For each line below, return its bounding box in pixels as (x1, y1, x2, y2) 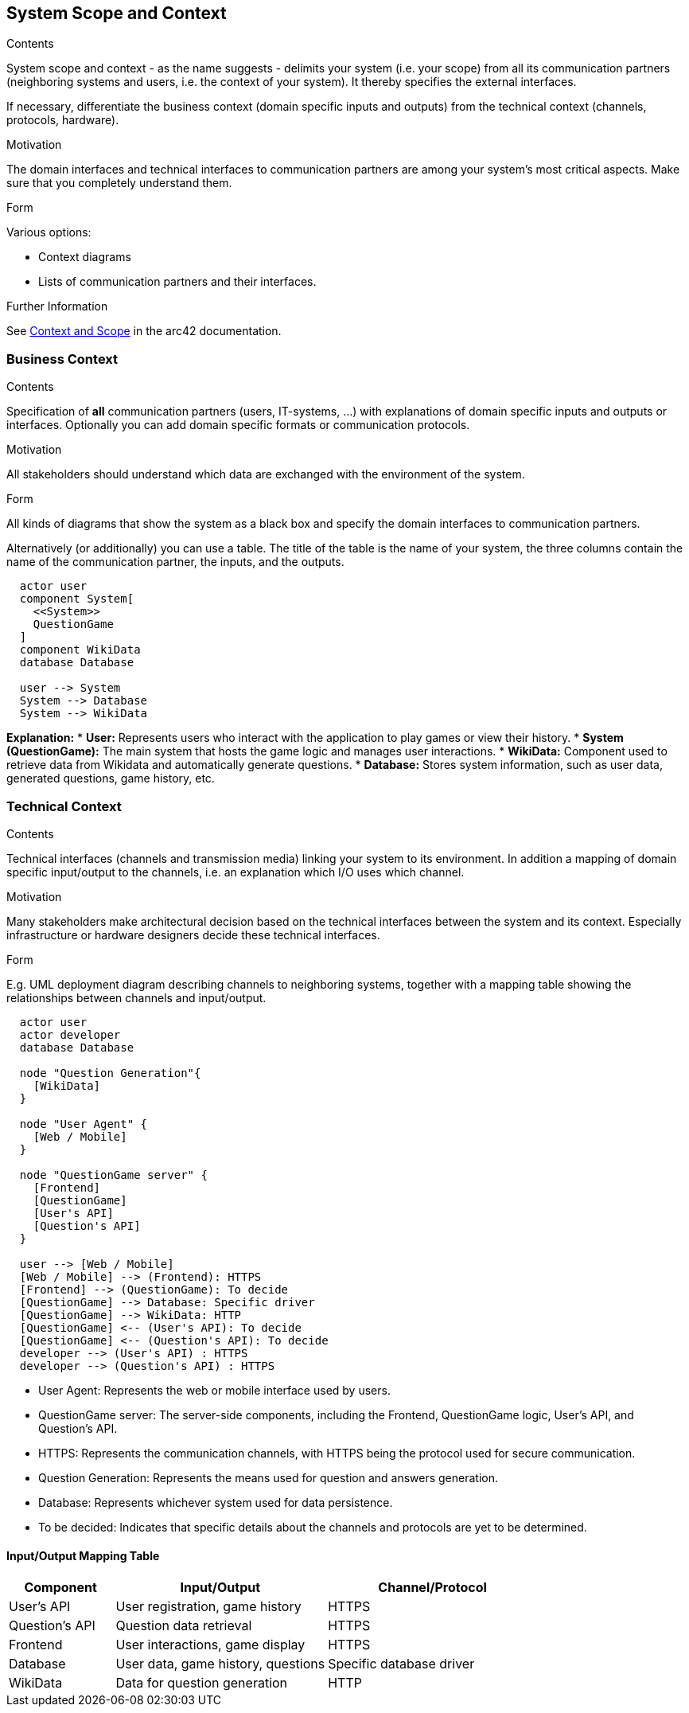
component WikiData (19, 643, 141, 657)
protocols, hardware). (6, 113, 119, 127)
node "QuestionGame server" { (19, 1168, 208, 1181)
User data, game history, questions (115, 1656, 325, 1672)
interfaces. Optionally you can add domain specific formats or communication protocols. (6, 418, 470, 432)
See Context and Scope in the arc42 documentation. (6, 324, 282, 338)
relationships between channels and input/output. (6, 990, 267, 1005)
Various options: (6, 225, 91, 240)
